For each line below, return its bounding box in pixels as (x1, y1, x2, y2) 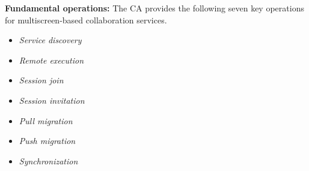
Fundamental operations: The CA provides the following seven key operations (5, 2, 304, 14)
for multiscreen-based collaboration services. (5, 13, 167, 26)
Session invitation (19, 94, 85, 106)
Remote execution (19, 53, 84, 66)
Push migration (19, 134, 76, 147)
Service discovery (19, 34, 82, 46)
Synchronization (19, 154, 78, 167)
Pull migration (19, 114, 73, 127)
